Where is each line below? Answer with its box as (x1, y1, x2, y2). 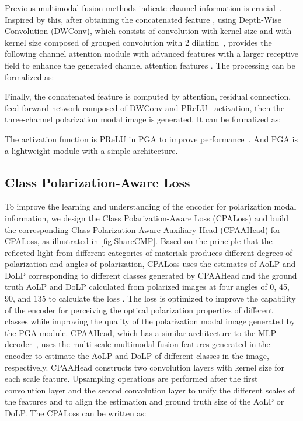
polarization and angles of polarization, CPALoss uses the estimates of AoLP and (5, 258, 296, 270)
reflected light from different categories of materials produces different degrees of (5, 246, 292, 258)
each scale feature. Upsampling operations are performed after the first (5, 372, 258, 385)
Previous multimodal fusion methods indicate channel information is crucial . (5, 2, 282, 13)
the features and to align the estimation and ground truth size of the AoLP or (5, 395, 284, 408)
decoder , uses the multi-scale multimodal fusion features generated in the (5, 338, 270, 350)
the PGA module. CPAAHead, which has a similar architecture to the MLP (5, 326, 277, 338)
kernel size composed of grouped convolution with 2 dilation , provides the (5, 36, 272, 48)
